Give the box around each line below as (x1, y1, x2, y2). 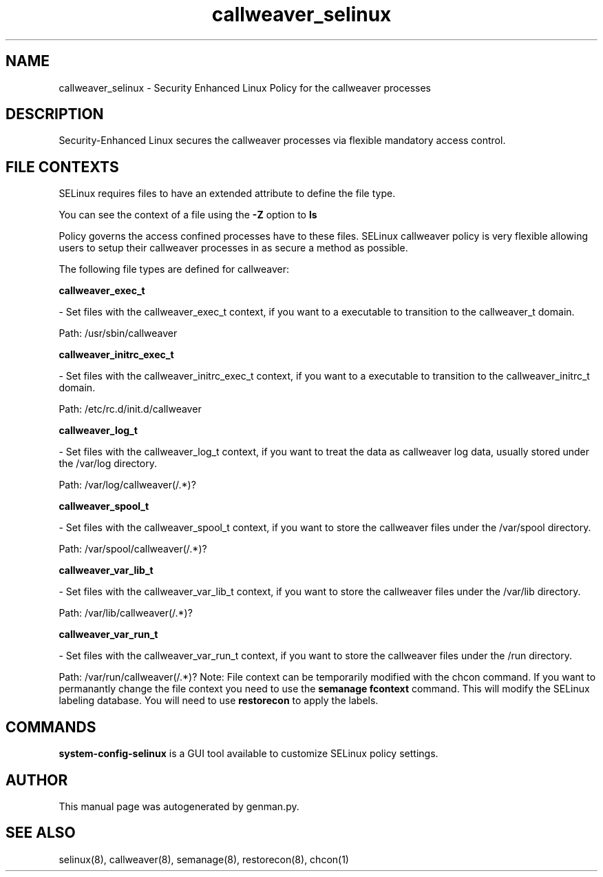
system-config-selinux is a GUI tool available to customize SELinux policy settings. (59, 747, 438, 760)
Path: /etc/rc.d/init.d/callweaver (59, 403, 202, 415)
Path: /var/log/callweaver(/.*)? (59, 479, 196, 491)
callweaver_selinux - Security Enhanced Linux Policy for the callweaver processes (59, 81, 431, 94)
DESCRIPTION (6, 105, 104, 123)
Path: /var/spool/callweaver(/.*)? (59, 543, 207, 555)
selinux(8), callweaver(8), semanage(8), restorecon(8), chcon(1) (59, 853, 349, 865)
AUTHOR (6, 771, 68, 789)
